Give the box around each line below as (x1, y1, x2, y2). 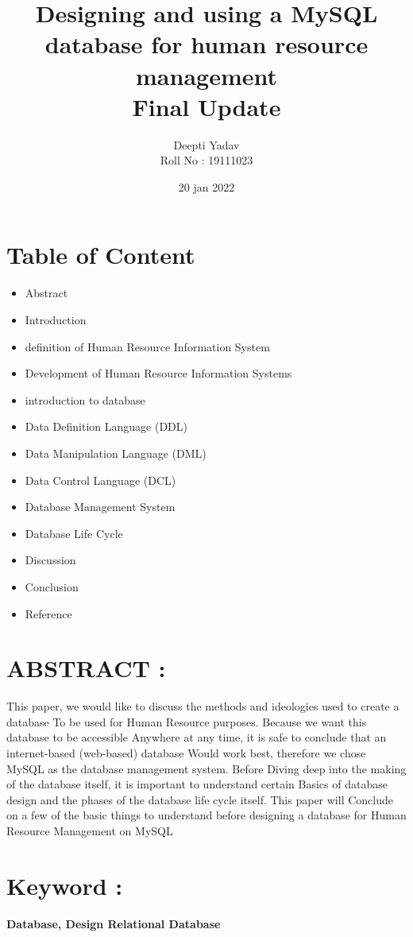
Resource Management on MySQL (6, 823, 173, 838)
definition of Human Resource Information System (25, 338, 270, 354)
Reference (25, 605, 72, 621)
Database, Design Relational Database (6, 915, 221, 931)
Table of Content (6, 238, 195, 271)
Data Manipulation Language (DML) (25, 444, 206, 461)
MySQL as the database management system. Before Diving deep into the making (6, 760, 407, 776)
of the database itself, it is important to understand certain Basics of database (6, 776, 388, 792)
